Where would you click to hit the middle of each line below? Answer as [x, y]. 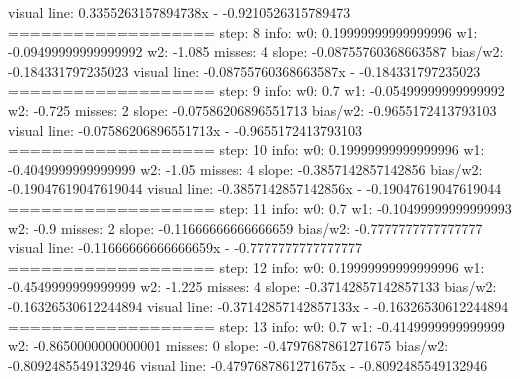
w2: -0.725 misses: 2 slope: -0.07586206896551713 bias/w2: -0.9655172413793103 [252, 109]
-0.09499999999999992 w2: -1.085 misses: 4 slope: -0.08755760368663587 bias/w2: [256, 51]
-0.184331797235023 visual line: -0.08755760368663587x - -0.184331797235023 [244, 70]
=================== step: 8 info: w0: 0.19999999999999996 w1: [243, 31]
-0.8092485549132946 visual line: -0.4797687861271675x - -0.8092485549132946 [248, 364]
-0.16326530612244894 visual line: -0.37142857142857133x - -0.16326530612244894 [258, 305]
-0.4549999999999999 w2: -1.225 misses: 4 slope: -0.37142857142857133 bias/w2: [252, 286]
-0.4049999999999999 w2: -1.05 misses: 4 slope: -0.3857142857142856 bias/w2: [245, 168]
